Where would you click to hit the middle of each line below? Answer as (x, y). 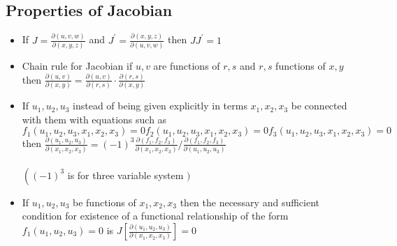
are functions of (187, 65)
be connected (319, 106)
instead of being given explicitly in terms (160, 106)
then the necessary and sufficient (250, 202)
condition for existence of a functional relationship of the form (155, 216)
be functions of (104, 202)
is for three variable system (125, 175)
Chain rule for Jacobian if (77, 65)
